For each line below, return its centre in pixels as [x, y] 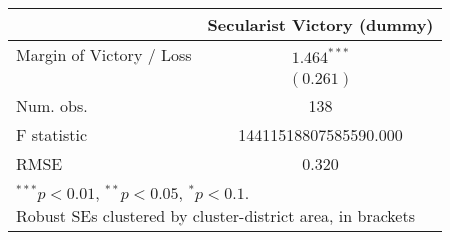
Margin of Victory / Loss [104, 54]
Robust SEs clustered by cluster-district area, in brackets [215, 215]
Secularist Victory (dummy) [320, 24]
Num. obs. [52, 105]
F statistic [52, 134]
